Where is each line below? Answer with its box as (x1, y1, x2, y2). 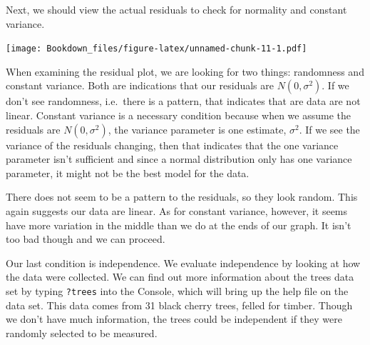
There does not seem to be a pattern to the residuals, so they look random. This (6, 189, 358, 204)
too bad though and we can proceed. (6, 231, 165, 246)
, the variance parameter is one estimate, (108, 121, 287, 136)
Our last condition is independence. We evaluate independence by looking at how (6, 255, 361, 270)
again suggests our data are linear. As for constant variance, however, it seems (6, 204, 348, 218)
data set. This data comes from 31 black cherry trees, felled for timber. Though (6, 297, 353, 312)
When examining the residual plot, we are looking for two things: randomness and (6, 64, 364, 79)
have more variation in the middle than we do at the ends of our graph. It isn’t (6, 217, 351, 232)
